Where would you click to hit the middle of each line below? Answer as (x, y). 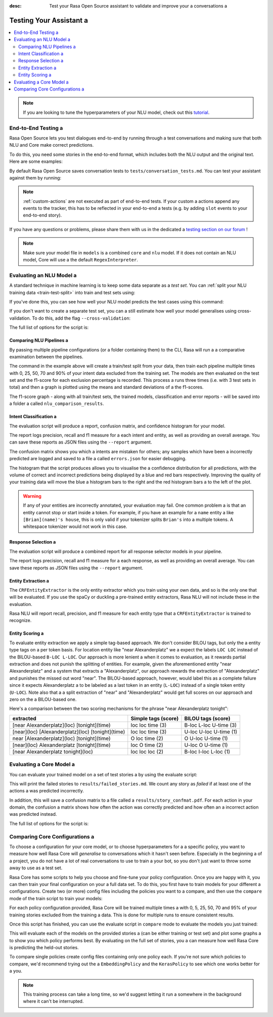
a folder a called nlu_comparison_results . (57, 404)
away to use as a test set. (36, 868)
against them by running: (35, 178)
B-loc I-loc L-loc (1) (207, 751)
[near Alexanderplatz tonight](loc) (53, 751)
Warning (32, 496)
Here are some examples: (36, 161)
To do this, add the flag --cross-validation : (81, 318)
